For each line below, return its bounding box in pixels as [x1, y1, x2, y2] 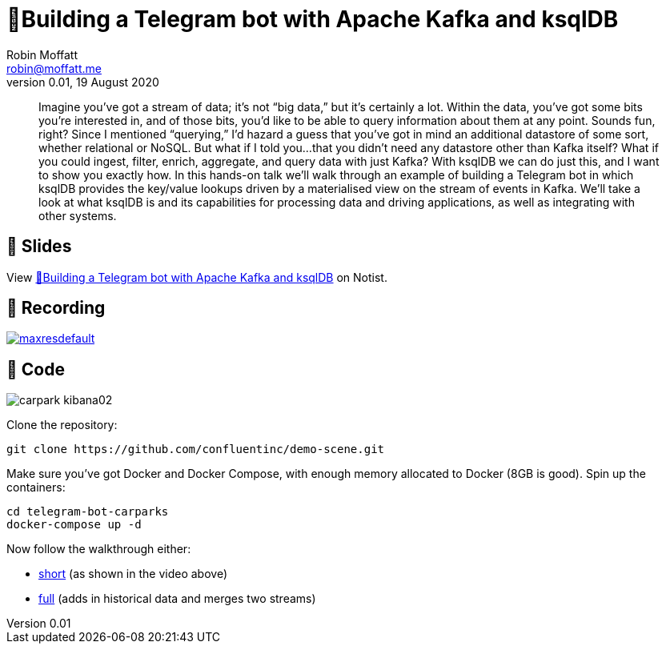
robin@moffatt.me [6, 61, 102, 75]
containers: [6, 480, 66, 495]
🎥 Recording [6, 298, 106, 319]
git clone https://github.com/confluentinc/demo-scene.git [6, 443, 385, 456]
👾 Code [6, 359, 65, 379]
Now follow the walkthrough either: [6, 542, 191, 556]
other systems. [38, 208, 117, 223]
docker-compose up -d [6, 518, 142, 532]
